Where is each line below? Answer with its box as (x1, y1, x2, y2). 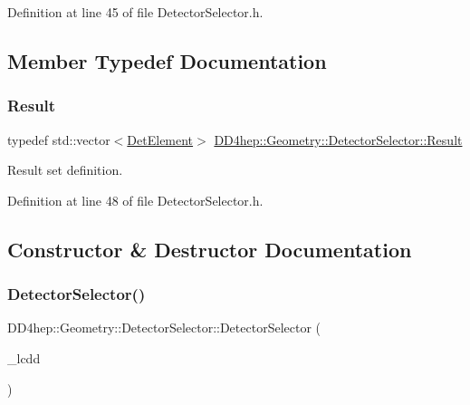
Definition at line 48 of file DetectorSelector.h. (7, 190, 264, 209)
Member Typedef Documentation (7, 46, 327, 74)
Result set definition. (7, 160, 123, 179)
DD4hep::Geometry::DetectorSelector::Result (214, 130, 463, 149)
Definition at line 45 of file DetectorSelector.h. (7, 3, 264, 21)
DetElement (127, 130, 194, 149)
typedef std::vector (7, 130, 110, 149)
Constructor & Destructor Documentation (7, 235, 412, 263)
